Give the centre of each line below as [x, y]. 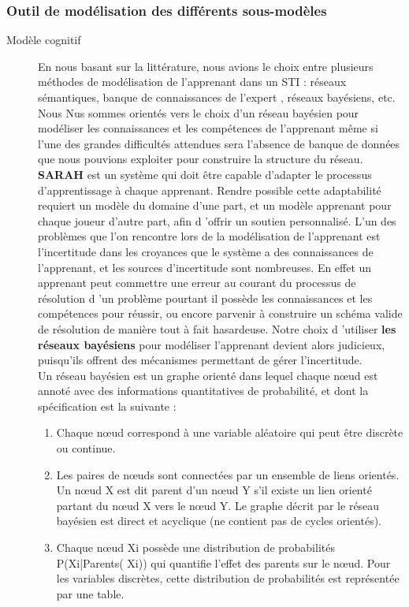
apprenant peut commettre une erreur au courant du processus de [197, 283]
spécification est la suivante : [107, 406]
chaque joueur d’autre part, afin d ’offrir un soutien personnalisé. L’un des [217, 220]
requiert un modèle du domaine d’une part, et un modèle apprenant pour [215, 205]
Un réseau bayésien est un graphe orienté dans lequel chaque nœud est [208, 375]
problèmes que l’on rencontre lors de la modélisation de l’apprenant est [209, 236]
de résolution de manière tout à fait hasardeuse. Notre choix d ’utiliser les [217, 328]
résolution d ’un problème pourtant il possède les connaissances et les [205, 298]
